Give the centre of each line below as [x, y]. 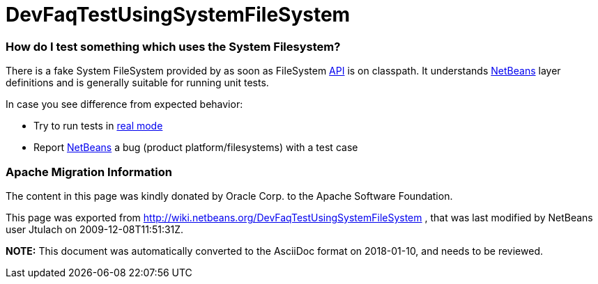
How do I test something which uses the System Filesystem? [173, 46]
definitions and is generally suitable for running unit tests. [137, 83]
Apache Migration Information [89, 172]
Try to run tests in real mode [98, 126]
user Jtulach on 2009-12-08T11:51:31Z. [95, 229]
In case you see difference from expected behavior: [124, 104]
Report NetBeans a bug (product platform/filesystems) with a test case [196, 148]
